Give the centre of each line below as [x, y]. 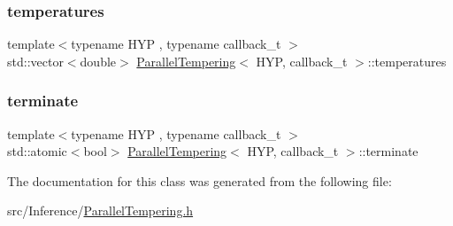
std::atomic [37, 151]
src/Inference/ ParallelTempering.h [100, 210]
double [98, 61]
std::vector [35, 61]
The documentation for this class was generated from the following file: [200, 180]
